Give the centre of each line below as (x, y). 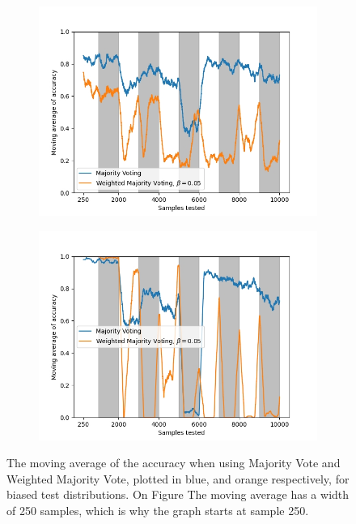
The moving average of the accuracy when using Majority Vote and (174, 463)
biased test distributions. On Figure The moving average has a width (178, 494)
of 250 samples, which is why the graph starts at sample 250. (158, 510)
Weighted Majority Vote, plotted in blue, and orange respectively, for (178, 478)
